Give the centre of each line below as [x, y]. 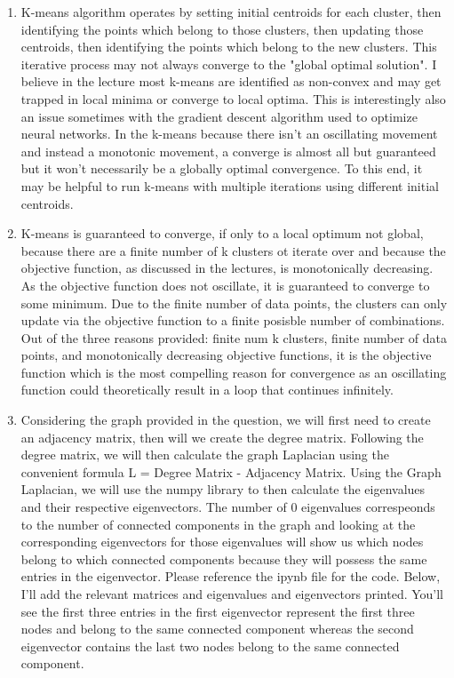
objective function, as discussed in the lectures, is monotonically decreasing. [227, 268]
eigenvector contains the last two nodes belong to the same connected [210, 646]
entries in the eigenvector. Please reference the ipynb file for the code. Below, [231, 576]
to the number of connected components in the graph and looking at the [218, 524]
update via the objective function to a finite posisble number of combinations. [233, 320]
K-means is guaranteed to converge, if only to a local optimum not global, [222, 233]
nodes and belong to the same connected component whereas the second [217, 629]
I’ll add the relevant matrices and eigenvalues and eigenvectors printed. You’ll [232, 594]
